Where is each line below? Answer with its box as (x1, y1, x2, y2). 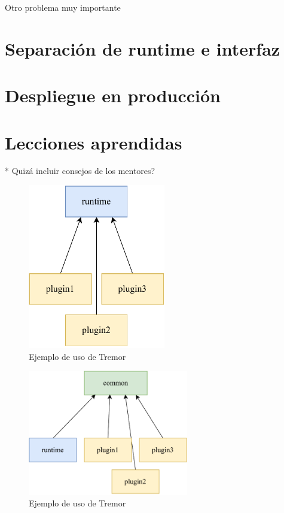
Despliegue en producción (5, 83, 221, 108)
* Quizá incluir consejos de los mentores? (5, 164, 155, 177)
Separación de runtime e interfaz (5, 36, 280, 60)
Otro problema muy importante (5, 1, 121, 13)
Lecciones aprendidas (5, 130, 182, 154)
